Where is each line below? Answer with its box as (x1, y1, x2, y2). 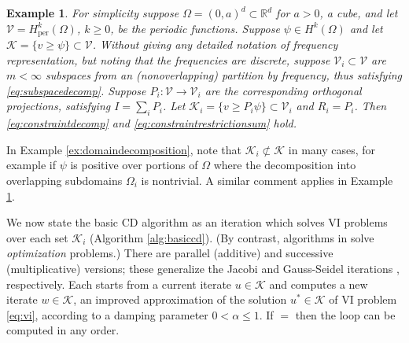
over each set (6, 229, 68, 245)
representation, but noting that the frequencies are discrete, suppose (6, 51, 330, 68)
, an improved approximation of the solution (73, 291, 287, 308)
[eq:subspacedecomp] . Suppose (6, 82, 146, 98)
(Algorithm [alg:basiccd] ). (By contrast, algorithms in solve (90, 229, 374, 245)
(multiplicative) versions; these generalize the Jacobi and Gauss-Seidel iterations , (6, 260, 400, 276)
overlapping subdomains (6, 172, 123, 188)
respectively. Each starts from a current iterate (6, 275, 232, 292)
